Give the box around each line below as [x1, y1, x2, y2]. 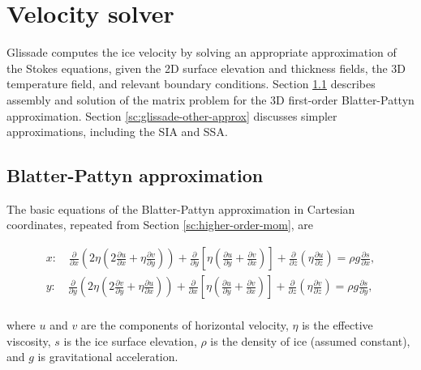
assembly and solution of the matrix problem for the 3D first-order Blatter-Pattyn [6, 91, 415, 108]
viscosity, [6, 332, 51, 349]
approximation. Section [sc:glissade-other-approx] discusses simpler [6, 107, 337, 124]
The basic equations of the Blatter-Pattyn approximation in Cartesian [6, 200, 355, 217]
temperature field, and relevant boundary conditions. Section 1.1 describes [6, 75, 376, 92]
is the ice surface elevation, [63, 332, 197, 349]
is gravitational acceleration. [37, 348, 178, 365]
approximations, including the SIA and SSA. [6, 123, 228, 140]
